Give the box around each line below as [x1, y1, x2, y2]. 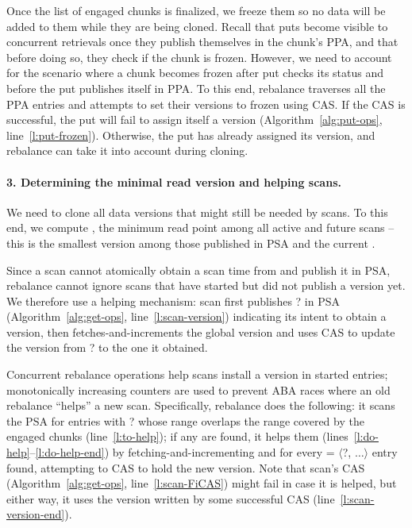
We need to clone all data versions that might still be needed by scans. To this [6, 203, 388, 220]
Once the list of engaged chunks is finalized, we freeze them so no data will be [6, 2, 386, 18]
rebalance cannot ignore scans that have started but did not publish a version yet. [6, 277, 406, 294]
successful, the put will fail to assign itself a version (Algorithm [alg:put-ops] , [6, 111, 383, 128]
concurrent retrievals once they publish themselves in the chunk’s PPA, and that [6, 33, 399, 50]
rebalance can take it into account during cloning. [6, 142, 248, 159]
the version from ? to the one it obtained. [6, 339, 208, 356]
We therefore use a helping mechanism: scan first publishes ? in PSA [6, 292, 340, 309]
